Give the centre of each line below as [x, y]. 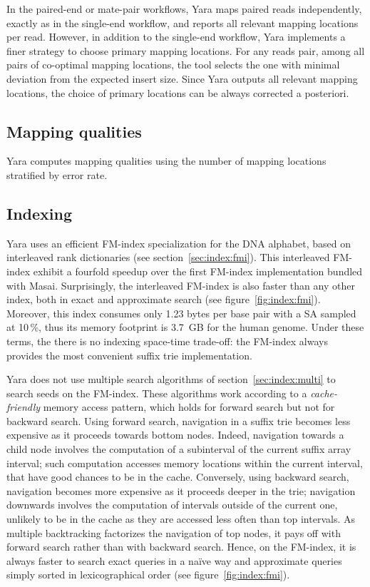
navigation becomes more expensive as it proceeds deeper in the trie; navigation [181, 490]
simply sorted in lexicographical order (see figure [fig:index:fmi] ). [148, 575]
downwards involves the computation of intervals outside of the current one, [172, 505]
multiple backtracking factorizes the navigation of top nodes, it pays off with [174, 532]
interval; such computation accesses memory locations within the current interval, [185, 463]
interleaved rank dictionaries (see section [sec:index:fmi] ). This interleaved [168, 257]
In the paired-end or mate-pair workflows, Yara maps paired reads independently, [184, 9]
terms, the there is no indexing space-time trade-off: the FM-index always [167, 341]
